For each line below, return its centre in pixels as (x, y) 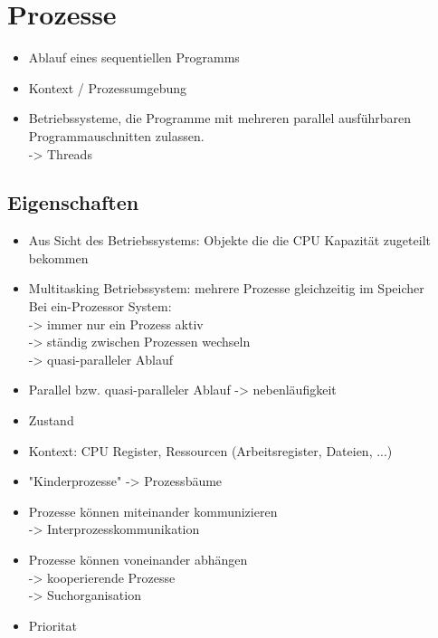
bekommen (58, 257)
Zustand (51, 420)
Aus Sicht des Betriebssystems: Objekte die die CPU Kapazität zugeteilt (229, 240)
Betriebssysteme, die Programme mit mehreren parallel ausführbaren (219, 118)
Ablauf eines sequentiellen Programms (134, 57)
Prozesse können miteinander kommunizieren (153, 511)
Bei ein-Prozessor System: (100, 306)
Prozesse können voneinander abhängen (138, 560)
